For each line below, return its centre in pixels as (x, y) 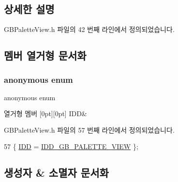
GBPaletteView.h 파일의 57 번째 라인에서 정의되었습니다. (89, 129)
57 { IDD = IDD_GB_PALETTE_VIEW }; (71, 146)
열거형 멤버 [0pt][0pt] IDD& (45, 114)
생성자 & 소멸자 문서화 (56, 172)
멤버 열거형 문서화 (45, 55)
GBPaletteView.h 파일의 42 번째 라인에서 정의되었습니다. (89, 29)
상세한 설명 (29, 9)
